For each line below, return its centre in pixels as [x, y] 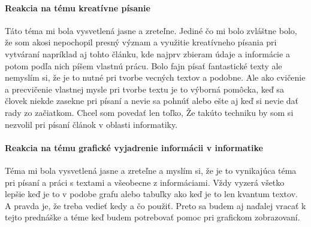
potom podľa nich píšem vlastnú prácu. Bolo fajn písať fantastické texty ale [144, 65]
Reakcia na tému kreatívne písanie [78, 7]
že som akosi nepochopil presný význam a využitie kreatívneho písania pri [141, 42]
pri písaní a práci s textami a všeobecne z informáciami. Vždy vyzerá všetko [145, 182]
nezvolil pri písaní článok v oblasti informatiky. [91, 124]
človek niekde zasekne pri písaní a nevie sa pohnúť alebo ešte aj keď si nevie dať [152, 101]
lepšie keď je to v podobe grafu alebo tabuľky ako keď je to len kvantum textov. [151, 194]
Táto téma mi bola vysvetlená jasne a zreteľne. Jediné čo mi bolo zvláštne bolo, [151, 30]
